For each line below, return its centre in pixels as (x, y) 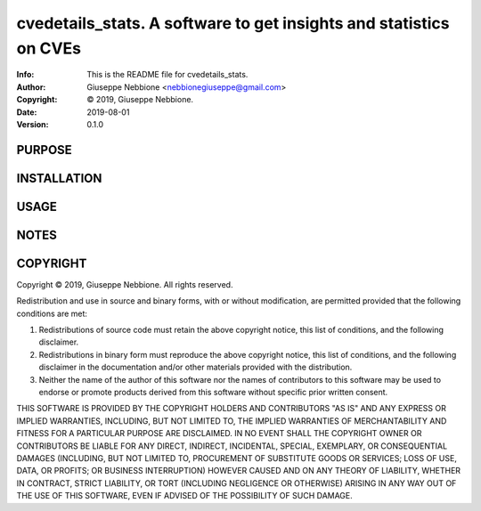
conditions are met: (52, 313)
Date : (27, 112)
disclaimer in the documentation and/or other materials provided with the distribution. (196, 367)
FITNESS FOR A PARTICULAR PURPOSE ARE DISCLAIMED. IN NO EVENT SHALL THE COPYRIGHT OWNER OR (219, 434)
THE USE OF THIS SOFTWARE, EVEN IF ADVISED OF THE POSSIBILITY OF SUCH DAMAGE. (185, 496)
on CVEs (49, 48)
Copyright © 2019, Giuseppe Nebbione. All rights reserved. (125, 284)
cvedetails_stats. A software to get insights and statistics (233, 23)
